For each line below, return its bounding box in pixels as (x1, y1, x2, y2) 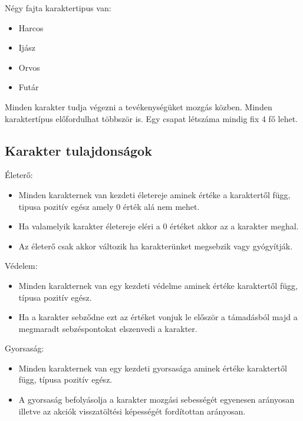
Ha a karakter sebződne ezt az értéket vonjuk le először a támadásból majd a (18, 311, 298, 323)
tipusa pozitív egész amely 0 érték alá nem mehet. (18, 200, 200, 212)
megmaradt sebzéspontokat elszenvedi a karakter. (18, 322, 197, 334)
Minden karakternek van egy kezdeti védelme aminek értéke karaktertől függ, (18, 279, 298, 291)
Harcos (18, 21, 44, 34)
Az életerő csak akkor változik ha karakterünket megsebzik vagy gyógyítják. (18, 239, 293, 252)
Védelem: (5, 259, 38, 272)
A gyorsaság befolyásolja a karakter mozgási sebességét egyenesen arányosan (18, 393, 295, 406)
